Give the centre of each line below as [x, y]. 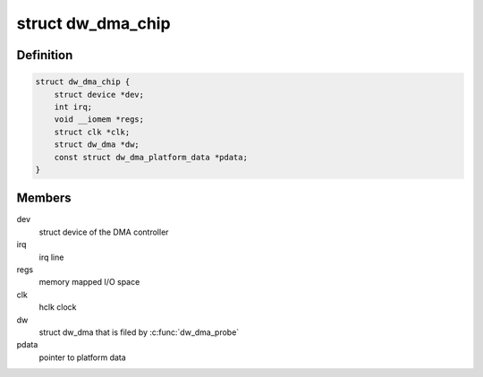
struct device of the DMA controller [104, 232]
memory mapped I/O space [89, 282]
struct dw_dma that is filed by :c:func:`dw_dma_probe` [139, 332]
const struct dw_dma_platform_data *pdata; [151, 157]
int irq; [73, 107]
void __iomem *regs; [99, 120]
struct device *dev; [99, 94]
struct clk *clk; [92, 132]
